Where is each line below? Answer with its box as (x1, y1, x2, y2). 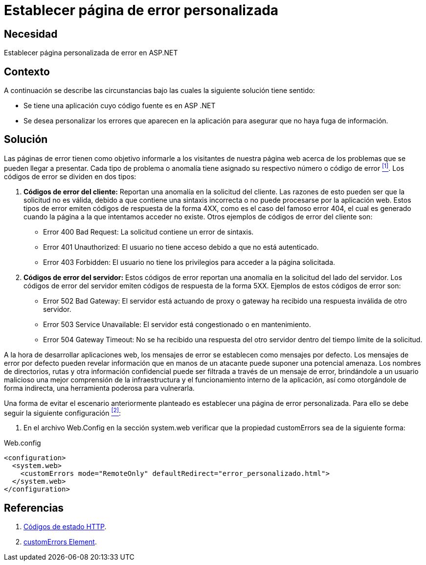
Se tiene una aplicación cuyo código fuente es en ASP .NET (23, 101, 216, 110)
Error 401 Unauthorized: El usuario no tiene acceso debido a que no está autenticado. (43, 242, 319, 251)
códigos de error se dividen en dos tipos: (4, 172, 136, 181)
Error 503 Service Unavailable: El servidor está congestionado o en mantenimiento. (43, 320, 311, 329)
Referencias (4, 501, 64, 514)
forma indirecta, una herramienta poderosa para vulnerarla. (4, 383, 195, 392)
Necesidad (4, 27, 58, 40)
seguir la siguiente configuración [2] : (4, 407, 121, 417)
